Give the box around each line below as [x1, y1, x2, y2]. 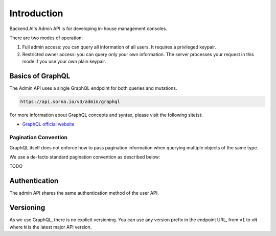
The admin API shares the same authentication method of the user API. [9, 190, 159, 196]
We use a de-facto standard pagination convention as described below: [9, 153, 160, 160]
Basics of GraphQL [9, 71, 71, 80]
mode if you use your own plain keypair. [22, 59, 107, 65]
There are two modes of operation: [9, 35, 83, 41]
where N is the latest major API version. [9, 224, 92, 230]
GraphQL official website [22, 121, 75, 127]
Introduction [9, 8, 63, 19]
